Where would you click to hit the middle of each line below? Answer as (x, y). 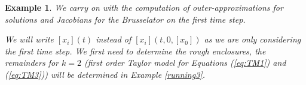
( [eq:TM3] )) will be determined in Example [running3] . (105, 74)
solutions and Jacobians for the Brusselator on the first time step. (125, 19)
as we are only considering (253, 39)
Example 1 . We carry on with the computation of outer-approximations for (144, 7)
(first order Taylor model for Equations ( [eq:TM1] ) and (185, 63)
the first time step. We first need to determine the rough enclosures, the (135, 51)
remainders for (32, 63)
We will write (29, 39)
